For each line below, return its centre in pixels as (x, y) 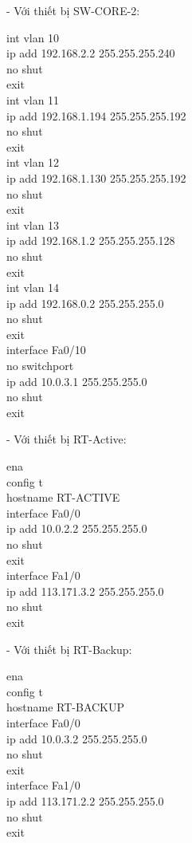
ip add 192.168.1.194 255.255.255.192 (96, 115)
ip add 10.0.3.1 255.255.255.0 (77, 381)
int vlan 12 (33, 162)
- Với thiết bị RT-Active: (67, 439)
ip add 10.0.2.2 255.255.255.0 (77, 528)
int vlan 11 (33, 99)
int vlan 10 (33, 37)
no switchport (40, 366)
